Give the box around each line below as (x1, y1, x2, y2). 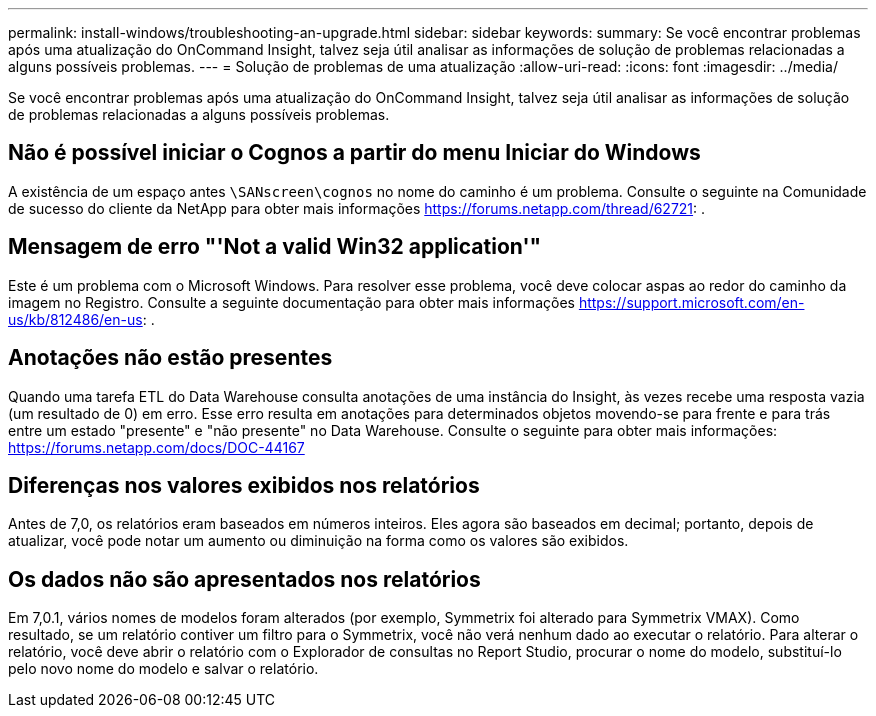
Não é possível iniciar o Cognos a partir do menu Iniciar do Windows (8, 140, 701, 166)
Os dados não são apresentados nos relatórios (8, 566, 481, 592)
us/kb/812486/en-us (8, 310, 143, 328)
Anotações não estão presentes (8, 345, 333, 371)
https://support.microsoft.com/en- (578, 293, 805, 311)
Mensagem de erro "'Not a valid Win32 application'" (8, 234, 542, 260)
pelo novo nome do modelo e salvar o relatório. (8, 660, 319, 678)
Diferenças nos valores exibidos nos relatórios (8, 472, 480, 498)
